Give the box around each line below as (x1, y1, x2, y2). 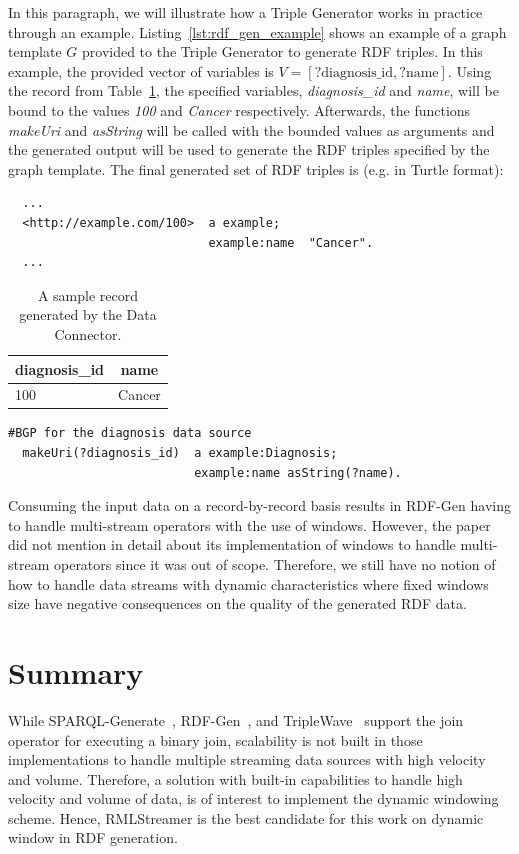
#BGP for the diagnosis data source (8, 426, 252, 441)
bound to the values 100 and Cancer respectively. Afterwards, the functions (8, 99, 471, 120)
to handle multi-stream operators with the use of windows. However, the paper (8, 514, 491, 535)
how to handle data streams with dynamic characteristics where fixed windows (8, 573, 489, 594)
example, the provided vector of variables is (8, 60, 274, 81)
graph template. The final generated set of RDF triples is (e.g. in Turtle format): (8, 158, 504, 179)
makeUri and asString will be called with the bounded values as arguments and (8, 119, 495, 140)
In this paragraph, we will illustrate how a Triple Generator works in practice (8, 2, 483, 22)
